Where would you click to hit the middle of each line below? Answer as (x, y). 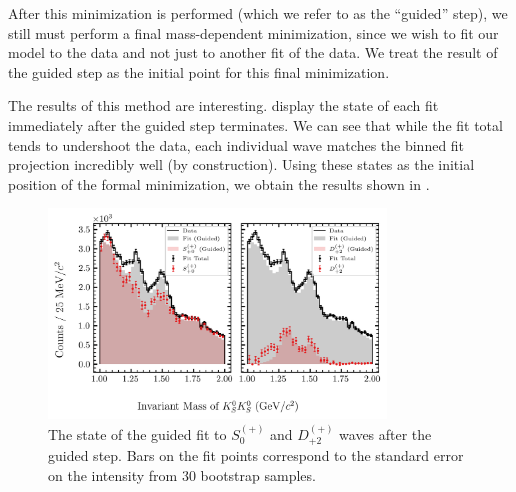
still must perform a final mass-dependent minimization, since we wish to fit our (253, 32)
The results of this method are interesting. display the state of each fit (223, 105)
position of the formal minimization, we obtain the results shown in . (219, 183)
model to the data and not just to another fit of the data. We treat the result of (253, 52)
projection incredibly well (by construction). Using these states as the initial (241, 164)
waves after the (385, 433)
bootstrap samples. (258, 474)
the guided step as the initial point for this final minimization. (199, 71)
